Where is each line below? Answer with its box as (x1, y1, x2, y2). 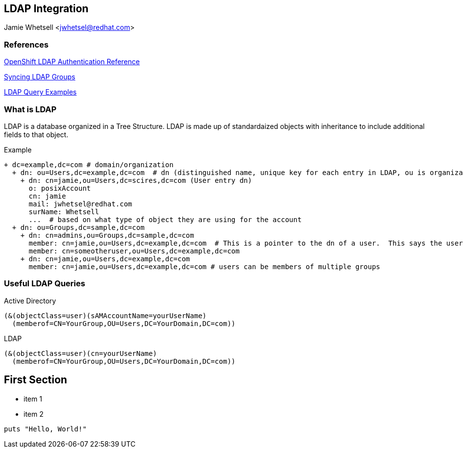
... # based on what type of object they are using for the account (28, 215, 302, 224)
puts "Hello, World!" (4, 425, 87, 433)
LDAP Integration (4, 2, 89, 15)
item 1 (24, 394, 42, 403)
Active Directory (4, 296, 56, 305)
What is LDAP (4, 104, 57, 114)
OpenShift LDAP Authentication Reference (4, 57, 140, 66)
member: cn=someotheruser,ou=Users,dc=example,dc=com (28, 247, 240, 255)
